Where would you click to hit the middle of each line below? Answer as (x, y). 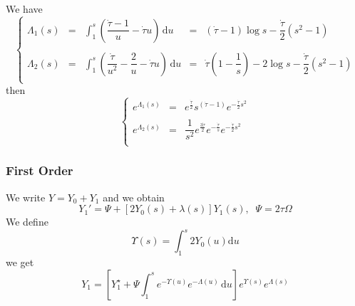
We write (26, 197)
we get (20, 262)
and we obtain (134, 197)
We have (24, 9)
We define (27, 222)
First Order (40, 170)
